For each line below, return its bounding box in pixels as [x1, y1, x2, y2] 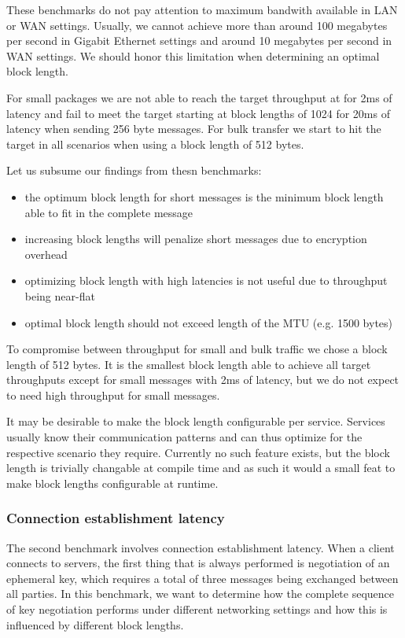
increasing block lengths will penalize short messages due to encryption [24, 230, 367, 247]
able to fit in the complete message [24, 204, 193, 220]
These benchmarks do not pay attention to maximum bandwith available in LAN [6, 2, 398, 17]
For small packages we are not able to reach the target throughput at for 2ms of [6, 89, 392, 105]
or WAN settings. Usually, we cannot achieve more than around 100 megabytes [6, 17, 388, 33]
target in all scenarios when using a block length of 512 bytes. [6, 135, 304, 152]
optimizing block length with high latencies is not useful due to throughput [24, 272, 388, 289]
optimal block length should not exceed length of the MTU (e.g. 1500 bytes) [24, 314, 393, 330]
